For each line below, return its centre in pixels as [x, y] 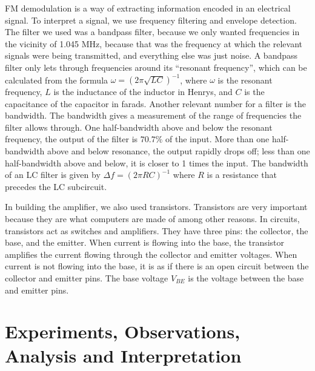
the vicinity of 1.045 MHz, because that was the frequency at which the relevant [154, 43]
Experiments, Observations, [123, 331]
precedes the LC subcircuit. [56, 186]
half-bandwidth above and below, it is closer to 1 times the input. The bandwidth [157, 163]
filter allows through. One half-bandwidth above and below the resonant [139, 127]
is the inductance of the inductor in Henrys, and [143, 92]
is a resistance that [242, 175]
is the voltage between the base [246, 277]
